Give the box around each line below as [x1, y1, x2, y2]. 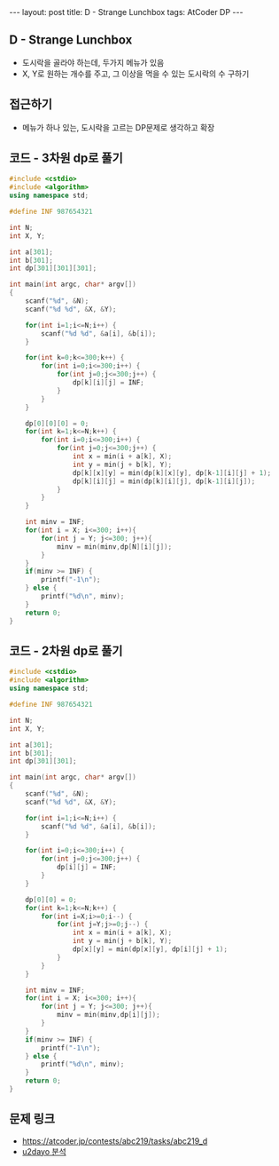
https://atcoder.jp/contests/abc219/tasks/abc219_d [21, 1135, 208, 1146]
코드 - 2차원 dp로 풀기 [9, 643, 123, 658]
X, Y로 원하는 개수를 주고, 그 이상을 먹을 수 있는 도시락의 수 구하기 [21, 68, 250, 79]
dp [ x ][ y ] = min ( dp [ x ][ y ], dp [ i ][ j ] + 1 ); [72, 945, 229, 954]
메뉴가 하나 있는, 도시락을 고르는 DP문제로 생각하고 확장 [21, 122, 215, 132]
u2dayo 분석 [21, 1146, 66, 1156]
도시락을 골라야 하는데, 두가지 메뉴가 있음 [21, 57, 165, 67]
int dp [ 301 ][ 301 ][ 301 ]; [9, 264, 97, 273]
